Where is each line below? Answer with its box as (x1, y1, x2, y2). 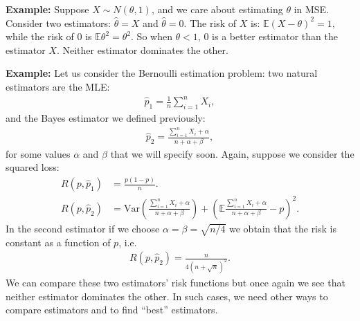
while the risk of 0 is (6, 29, 92, 44)
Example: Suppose (6, 2, 89, 16)
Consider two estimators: (6, 15, 111, 30)
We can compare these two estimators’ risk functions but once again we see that (6, 275, 345, 289)
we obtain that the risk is (229, 221, 336, 235)
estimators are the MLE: (6, 79, 110, 93)
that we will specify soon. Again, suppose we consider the (110, 146, 354, 160)
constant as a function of (6, 235, 111, 249)
